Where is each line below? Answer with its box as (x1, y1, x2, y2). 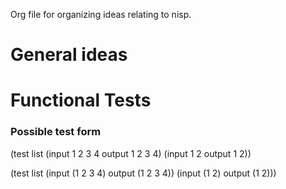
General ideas (10, 44, 128, 66)
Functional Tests (10, 89, 152, 112)
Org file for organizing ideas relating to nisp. (10, 9, 192, 20)
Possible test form (10, 125, 102, 139)
